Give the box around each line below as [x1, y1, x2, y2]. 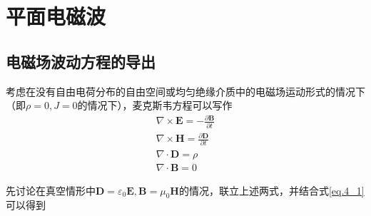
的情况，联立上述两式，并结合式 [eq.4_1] [178, 182, 365, 197]
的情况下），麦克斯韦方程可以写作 [77, 98, 233, 113]
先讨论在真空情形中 [6, 182, 96, 197]
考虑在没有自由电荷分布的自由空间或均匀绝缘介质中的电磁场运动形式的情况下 [6, 83, 365, 98]
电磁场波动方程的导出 [6, 50, 156, 72]
